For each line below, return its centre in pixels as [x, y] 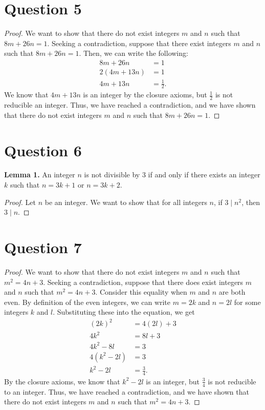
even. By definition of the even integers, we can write [87, 302]
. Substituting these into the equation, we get [124, 312]
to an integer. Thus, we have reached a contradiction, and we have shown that [127, 391]
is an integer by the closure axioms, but [145, 95]
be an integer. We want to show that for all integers [126, 202]
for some [247, 302]
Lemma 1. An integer [40, 175]
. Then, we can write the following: [134, 53]
